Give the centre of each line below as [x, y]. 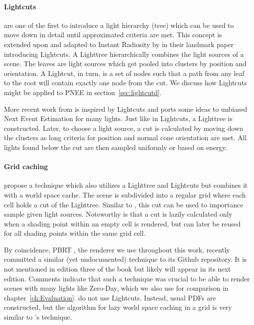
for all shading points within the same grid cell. [75, 233]
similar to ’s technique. [38, 317]
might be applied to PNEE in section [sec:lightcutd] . [83, 92]
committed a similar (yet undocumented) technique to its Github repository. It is [126, 259]
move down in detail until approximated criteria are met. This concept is [113, 35]
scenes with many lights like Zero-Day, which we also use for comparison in [116, 288]
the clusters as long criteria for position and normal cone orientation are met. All [125, 137]
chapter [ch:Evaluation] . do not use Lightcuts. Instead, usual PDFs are [110, 297]
